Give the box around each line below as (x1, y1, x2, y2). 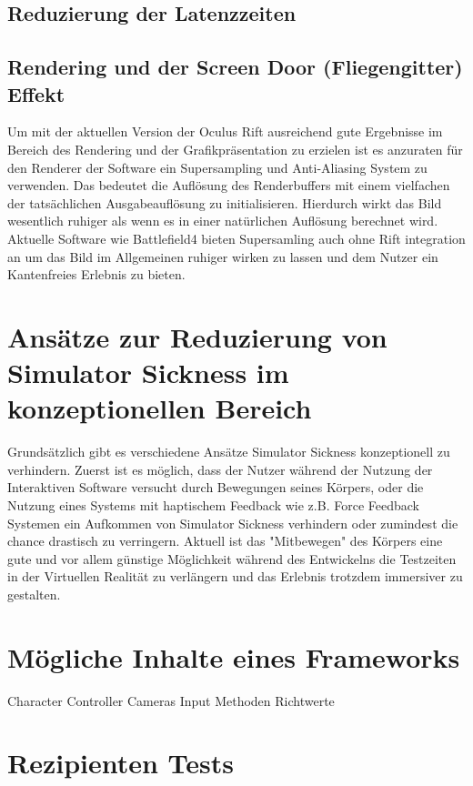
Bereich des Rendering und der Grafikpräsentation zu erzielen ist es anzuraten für (7, 139, 463, 158)
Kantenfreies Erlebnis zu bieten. (7, 265, 186, 284)
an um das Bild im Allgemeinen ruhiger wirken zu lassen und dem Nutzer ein (7, 247, 438, 266)
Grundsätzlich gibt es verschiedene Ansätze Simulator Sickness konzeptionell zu (7, 442, 450, 461)
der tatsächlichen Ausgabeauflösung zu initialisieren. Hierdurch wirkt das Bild (7, 193, 442, 212)
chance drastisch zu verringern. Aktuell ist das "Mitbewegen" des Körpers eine (7, 531, 443, 550)
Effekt (7, 79, 65, 107)
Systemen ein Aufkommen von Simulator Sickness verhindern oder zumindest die (7, 513, 458, 532)
